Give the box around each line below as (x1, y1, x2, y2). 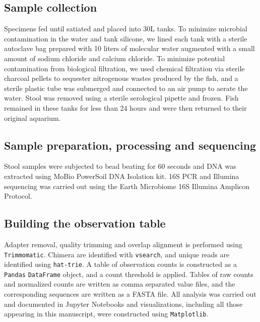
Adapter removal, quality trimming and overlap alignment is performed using (4, 239, 242, 249)
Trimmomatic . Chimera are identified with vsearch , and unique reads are (4, 249, 230, 259)
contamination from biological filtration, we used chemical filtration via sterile (4, 63, 245, 73)
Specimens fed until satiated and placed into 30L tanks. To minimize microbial (4, 23, 247, 34)
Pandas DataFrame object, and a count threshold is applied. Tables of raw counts (4, 268, 253, 279)
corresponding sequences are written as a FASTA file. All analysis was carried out (4, 289, 256, 299)
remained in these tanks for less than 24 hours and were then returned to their (4, 102, 247, 113)
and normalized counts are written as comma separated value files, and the (4, 279, 235, 289)
